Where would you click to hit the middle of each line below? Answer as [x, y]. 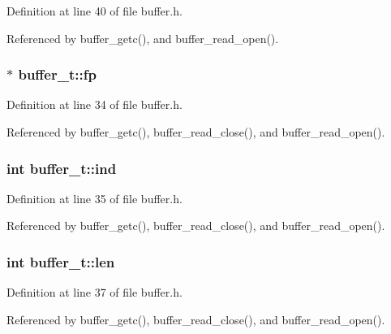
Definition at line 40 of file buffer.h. [95, 11]
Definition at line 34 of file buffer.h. [95, 104]
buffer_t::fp [57, 74]
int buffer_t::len [61, 261]
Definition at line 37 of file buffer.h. [95, 292]
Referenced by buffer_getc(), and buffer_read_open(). [143, 38]
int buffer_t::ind [62, 168]
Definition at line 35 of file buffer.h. [95, 198]
